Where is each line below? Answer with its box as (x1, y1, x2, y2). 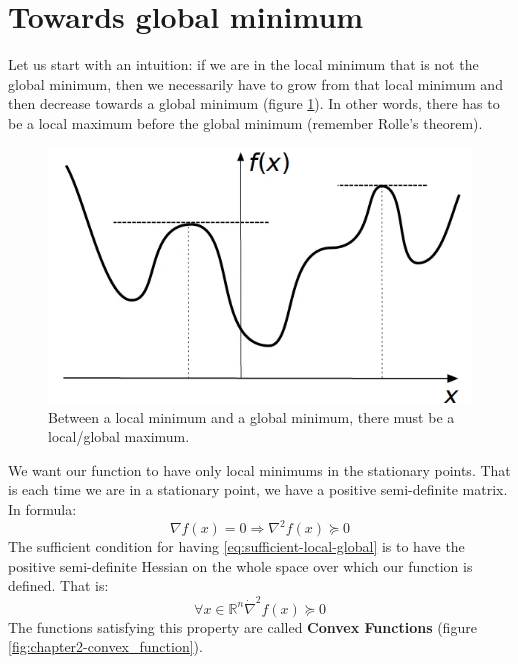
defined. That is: (8, 575, 109, 596)
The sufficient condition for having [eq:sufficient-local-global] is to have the (8, 536, 465, 556)
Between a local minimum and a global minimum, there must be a (48, 406, 455, 427)
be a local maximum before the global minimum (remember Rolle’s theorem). (8, 112, 483, 133)
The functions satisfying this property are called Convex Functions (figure (8, 616, 477, 637)
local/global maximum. (48, 426, 190, 447)
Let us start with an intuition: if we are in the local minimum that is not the (8, 54, 479, 75)
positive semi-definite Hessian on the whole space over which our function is (8, 555, 473, 576)
